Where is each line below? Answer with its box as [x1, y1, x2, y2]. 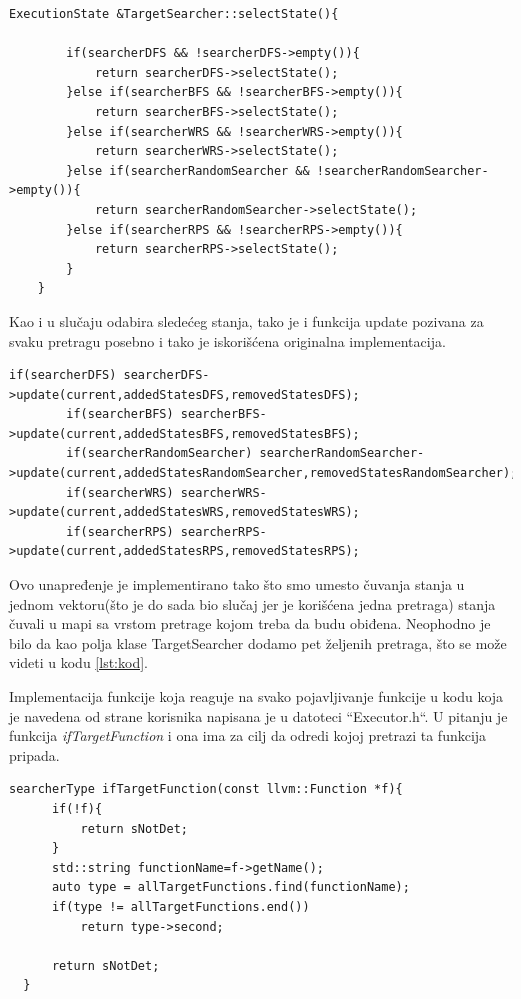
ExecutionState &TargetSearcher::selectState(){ [9, 7, 339, 21]
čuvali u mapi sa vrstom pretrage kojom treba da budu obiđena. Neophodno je [9, 613, 491, 634]
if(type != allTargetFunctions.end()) [51, 899, 310, 914]
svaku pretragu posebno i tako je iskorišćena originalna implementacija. [9, 330, 446, 351]
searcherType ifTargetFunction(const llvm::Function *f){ [9, 782, 403, 797]
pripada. [9, 744, 60, 765]
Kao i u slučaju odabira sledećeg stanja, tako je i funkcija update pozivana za [9, 310, 484, 331]
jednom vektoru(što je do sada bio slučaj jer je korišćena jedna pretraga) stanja [9, 593, 496, 614]
